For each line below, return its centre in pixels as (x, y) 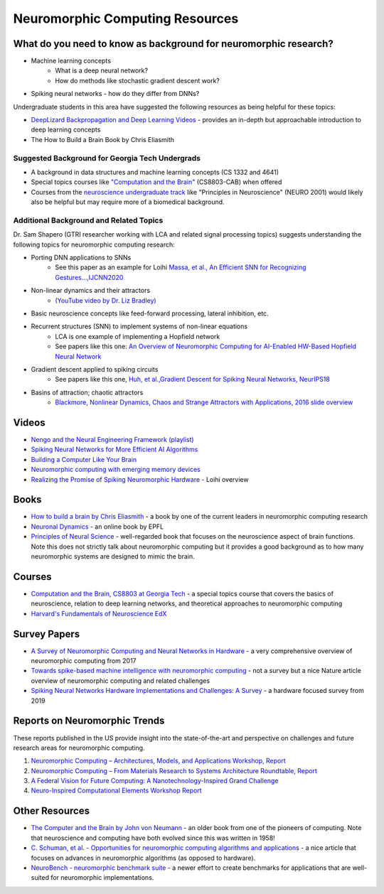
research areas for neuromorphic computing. (79, 748)
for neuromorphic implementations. (102, 878)
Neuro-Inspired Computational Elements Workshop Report (116, 791)
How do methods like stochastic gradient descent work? (137, 80)
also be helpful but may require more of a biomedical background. (128, 202)
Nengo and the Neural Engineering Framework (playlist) (113, 440)
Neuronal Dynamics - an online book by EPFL (97, 527)
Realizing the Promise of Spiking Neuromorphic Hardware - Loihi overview (140, 479)
